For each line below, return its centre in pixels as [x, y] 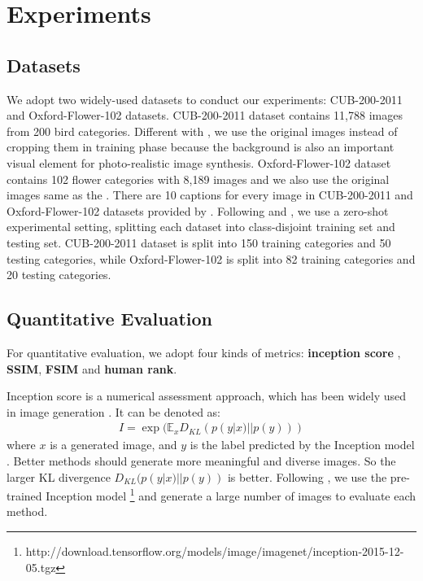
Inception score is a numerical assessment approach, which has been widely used [207, 396]
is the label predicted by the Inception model [302, 445]
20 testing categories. [59, 275]
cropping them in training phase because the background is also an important [201, 147]
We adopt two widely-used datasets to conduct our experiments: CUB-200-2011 [205, 99]
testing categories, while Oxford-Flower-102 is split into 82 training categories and [211, 258]
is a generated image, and [113, 445]
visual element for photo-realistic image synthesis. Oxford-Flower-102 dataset [199, 162]
